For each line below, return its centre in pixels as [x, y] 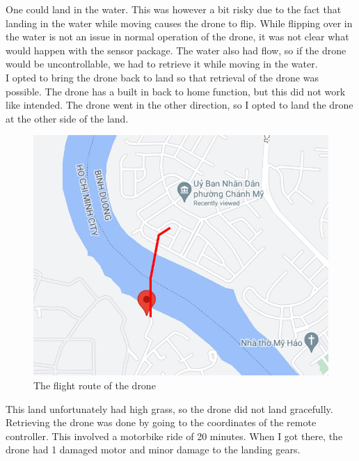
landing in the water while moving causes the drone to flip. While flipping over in [179, 23]
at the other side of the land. [67, 118]
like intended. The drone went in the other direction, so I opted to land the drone [179, 105]
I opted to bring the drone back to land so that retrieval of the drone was [162, 77]
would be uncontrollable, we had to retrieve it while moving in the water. [162, 64]
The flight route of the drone [95, 385]
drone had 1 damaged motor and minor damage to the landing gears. [153, 450]
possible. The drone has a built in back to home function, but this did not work [176, 91]
